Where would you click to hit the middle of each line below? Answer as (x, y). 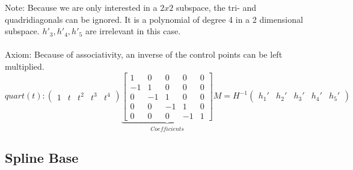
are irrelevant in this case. (133, 31)
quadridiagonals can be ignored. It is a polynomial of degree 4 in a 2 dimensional (154, 19)
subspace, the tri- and (216, 7)
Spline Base (42, 157)
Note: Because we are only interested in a (81, 7)
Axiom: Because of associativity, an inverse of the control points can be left (144, 54)
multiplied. (25, 66)
